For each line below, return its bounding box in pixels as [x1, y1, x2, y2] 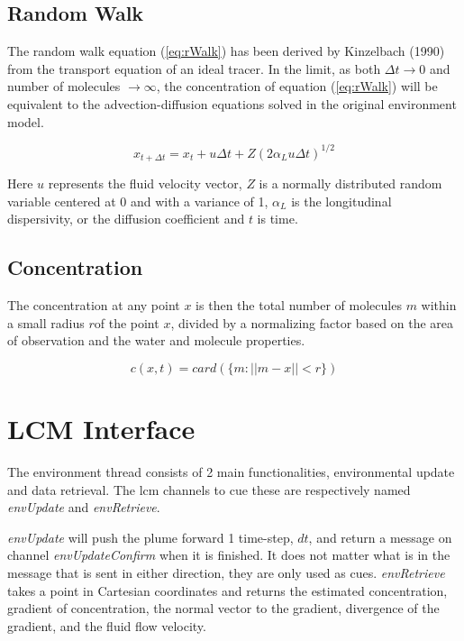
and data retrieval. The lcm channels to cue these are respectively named [7, 480, 411, 499]
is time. [257, 209, 298, 228]
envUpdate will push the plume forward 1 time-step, [7, 527, 294, 546]
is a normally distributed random [259, 174, 442, 193]
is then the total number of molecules [196, 296, 402, 315]
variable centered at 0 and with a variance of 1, [7, 191, 268, 210]
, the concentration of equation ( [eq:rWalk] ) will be [156, 77, 438, 96]
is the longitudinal [291, 191, 392, 210]
